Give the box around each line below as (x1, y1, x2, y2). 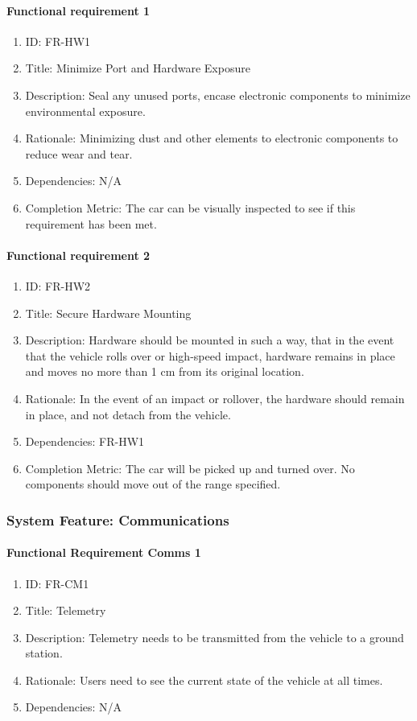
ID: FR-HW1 (25, 32, 91, 49)
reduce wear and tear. (25, 145, 133, 162)
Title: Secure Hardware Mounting (25, 304, 192, 321)
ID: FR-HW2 (25, 277, 91, 294)
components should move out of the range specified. (25, 476, 281, 492)
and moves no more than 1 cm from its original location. (25, 363, 304, 380)
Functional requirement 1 (6, 2, 151, 19)
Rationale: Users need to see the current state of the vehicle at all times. (25, 671, 383, 688)
